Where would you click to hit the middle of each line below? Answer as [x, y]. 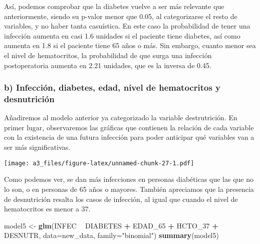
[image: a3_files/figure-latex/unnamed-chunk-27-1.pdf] [99, 163]
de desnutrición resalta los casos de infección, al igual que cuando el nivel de [121, 199]
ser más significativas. [37, 147]
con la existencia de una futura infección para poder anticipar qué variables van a [129, 137]
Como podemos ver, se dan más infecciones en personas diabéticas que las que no [129, 179]
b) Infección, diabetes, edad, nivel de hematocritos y [112, 87]
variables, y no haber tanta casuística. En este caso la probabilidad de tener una [127, 26]
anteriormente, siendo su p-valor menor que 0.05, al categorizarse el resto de [121, 16]
